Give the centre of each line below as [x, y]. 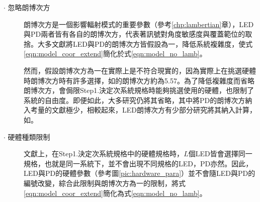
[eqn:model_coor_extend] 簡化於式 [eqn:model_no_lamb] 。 [115, 54]
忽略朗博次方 [29, 7]
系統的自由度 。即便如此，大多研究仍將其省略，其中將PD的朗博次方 [135, 100]
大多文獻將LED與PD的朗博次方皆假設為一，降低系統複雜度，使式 [145, 43]
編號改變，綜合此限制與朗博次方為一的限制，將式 [105, 183]
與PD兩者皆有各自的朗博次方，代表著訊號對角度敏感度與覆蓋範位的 [135, 34]
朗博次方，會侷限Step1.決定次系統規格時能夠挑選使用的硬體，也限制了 [139, 90]
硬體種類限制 [29, 136]
